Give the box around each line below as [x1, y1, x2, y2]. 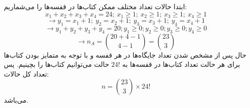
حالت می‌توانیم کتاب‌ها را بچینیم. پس [4, 59, 109, 69]
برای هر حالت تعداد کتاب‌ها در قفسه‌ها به [122, 59, 240, 69]
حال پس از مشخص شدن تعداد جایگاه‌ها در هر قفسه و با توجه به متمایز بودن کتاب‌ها [4, 49, 247, 60]
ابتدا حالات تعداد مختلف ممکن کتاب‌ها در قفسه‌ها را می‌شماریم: [4, 1, 187, 11]
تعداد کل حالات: [4, 68, 49, 78]
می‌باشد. [4, 95, 29, 105]
